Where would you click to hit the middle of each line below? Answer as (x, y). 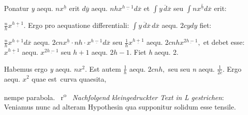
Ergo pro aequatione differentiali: (78, 25)
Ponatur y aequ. (29, 8)
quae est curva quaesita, (69, 78)
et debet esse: (224, 42)
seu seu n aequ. (191, 68)
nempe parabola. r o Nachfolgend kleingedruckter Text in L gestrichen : (114, 96)
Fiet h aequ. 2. (156, 52)
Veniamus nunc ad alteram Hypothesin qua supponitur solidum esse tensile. (120, 107)
